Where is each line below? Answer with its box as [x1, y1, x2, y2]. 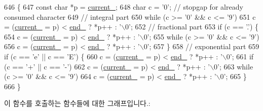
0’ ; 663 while [214, 61, 253, 71]
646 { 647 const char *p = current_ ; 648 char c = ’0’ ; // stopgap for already [4, 2, 243, 12]
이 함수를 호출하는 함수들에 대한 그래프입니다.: [4, 98, 151, 108]
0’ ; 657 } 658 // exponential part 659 [143, 41, 259, 52]
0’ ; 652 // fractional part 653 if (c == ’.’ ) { [125, 21, 259, 32]
